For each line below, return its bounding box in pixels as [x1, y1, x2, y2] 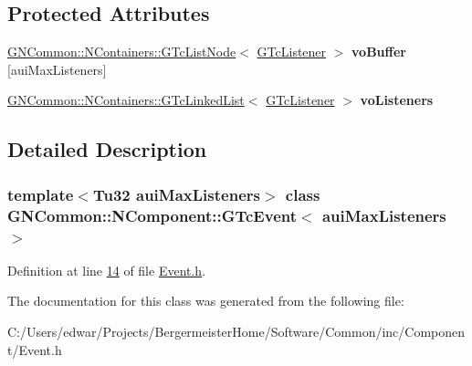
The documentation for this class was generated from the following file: [7, 291, 404, 310]
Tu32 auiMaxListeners [92, 183, 260, 205]
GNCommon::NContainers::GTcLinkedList [7, 90, 245, 110]
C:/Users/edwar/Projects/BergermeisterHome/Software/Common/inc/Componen [7, 322, 466, 341]
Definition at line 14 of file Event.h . [7, 260, 206, 279]
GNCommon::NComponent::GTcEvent [7, 204, 297, 226]
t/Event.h [7, 340, 62, 359]
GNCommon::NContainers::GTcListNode [7, 42, 236, 61]
